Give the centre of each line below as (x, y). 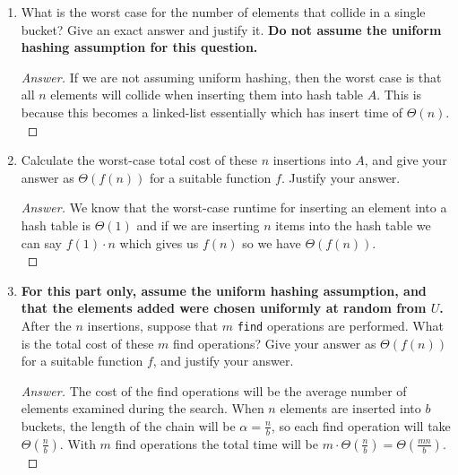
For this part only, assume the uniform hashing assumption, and (224, 290)
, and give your (406, 160)
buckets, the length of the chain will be (128, 425)
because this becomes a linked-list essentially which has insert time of (212, 112)
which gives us (159, 242)
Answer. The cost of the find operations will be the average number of (214, 390)
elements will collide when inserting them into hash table (207, 95)
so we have (272, 242)
